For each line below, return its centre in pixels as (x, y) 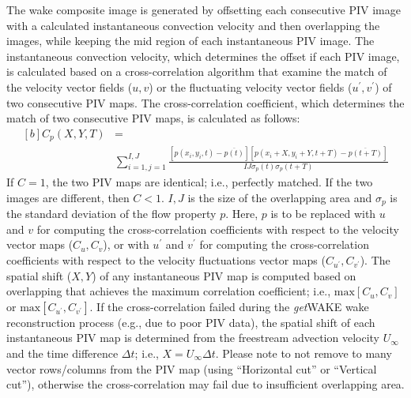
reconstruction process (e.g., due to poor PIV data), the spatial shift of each (191, 322)
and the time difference (62, 353)
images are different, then (68, 197)
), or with (126, 244)
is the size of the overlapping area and (280, 197)
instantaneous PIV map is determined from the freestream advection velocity (193, 338)
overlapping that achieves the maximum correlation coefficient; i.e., (169, 291)
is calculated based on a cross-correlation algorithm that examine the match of (197, 71)
